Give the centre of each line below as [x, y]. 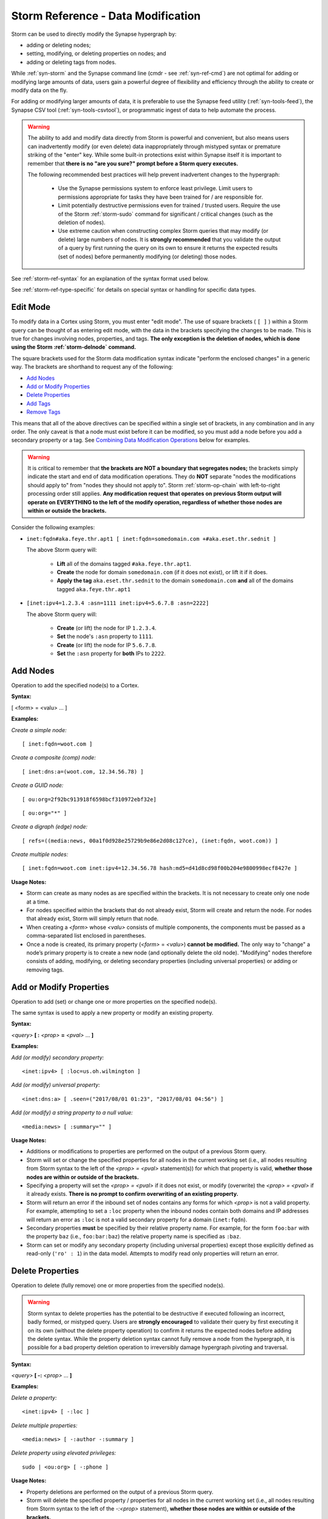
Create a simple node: [39, 730]
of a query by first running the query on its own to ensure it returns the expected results [168, 248]
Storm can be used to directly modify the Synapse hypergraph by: [94, 34]
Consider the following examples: [53, 527]
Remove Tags [43, 412]
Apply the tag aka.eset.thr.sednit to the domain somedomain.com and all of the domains [175, 581]
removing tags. [45, 970]
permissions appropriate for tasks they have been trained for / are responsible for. [161, 197]
